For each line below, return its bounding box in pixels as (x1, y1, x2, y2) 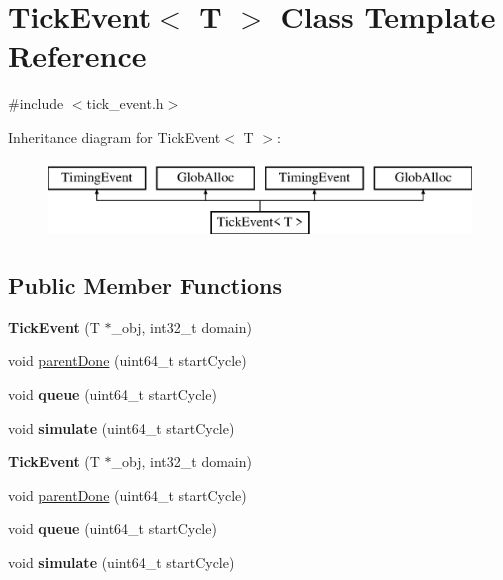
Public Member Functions (8, 270, 282, 301)
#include (8, 93, 64, 114)
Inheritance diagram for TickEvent (8, 126, 221, 147)
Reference (8, 35, 147, 76)
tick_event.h (86, 93, 164, 114)
